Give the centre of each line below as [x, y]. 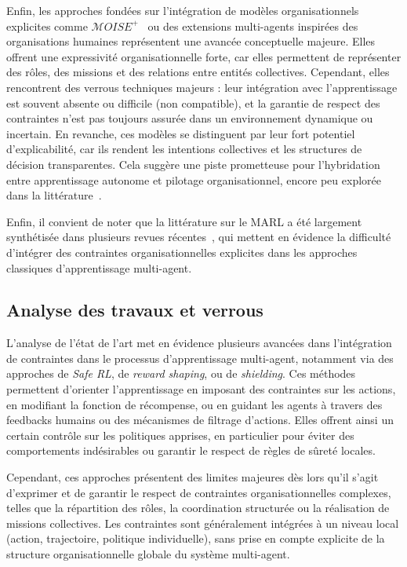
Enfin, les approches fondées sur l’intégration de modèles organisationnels [183, 10]
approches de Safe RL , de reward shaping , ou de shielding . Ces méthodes [181, 373]
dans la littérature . [54, 195]
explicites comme [47, 26]
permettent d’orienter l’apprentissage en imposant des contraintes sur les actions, [201, 389]
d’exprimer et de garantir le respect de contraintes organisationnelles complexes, [199, 492]
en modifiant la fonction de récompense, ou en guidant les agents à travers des [194, 404]
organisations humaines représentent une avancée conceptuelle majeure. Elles [191, 41]
